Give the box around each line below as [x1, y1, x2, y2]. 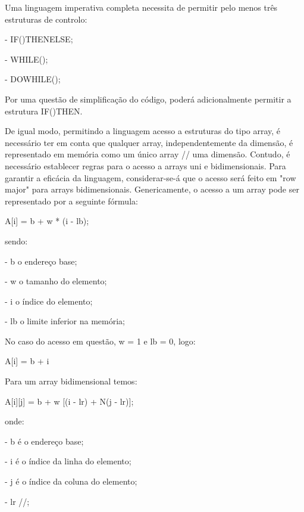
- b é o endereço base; [5, 435, 84, 447]
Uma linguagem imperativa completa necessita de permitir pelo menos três [5, 1, 278, 13]
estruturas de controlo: [5, 13, 87, 25]
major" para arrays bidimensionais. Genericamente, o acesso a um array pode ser [5, 183, 299, 196]
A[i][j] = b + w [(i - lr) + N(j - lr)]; [5, 395, 134, 407]
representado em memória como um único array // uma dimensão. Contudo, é [5, 148, 290, 160]
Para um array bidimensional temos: [5, 375, 137, 387]
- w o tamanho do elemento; [5, 275, 107, 287]
